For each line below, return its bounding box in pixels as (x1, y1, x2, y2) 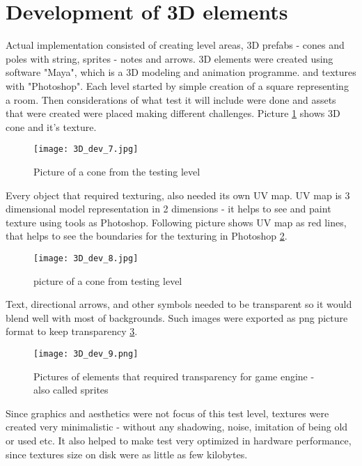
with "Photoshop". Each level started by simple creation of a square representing (6, 78, 349, 93)
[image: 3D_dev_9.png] (33, 348, 139, 359)
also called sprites (33, 382, 109, 397)
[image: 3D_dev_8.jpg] (33, 253, 139, 263)
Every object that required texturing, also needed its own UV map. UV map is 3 (6, 187, 350, 202)
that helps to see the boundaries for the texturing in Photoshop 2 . (6, 228, 288, 243)
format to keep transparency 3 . (6, 324, 138, 339)
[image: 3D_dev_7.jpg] (33, 144, 139, 155)
